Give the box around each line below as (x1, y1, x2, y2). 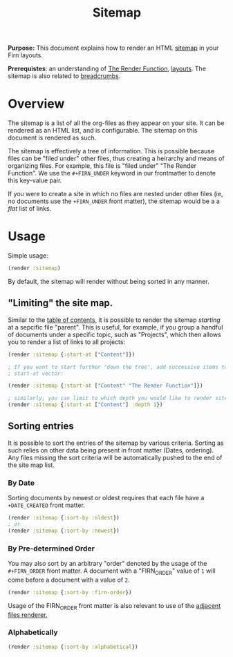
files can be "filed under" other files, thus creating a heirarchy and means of (8, 154, 225, 163)
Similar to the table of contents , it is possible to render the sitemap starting (8, 316, 221, 324)
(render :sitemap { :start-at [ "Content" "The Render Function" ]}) (8, 382, 203, 390)
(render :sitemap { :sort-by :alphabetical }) (8, 643, 138, 650)
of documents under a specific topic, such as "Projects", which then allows (8, 330, 222, 339)
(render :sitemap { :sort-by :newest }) (8, 527, 120, 534)
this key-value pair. (8, 176, 62, 184)
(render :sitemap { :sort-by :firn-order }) (8, 589, 132, 596)
